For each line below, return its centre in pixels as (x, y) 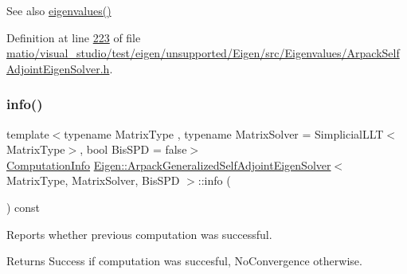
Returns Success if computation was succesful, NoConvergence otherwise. (184, 261)
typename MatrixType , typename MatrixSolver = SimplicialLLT (224, 133)
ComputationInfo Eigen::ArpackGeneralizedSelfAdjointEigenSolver (169, 164)
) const (23, 207)
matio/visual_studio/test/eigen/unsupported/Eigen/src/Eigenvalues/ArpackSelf (203, 53)
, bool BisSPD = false (133, 149)
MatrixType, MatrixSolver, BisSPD (93, 180)
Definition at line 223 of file (74, 37)
